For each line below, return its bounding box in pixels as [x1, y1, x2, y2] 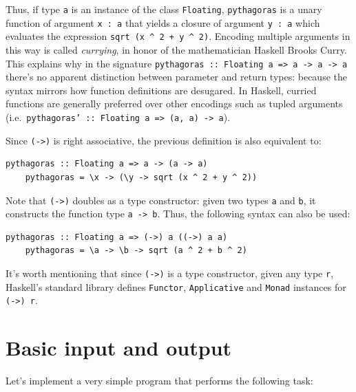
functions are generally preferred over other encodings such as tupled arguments [6, 96, 343, 111]
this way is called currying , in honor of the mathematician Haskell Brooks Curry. [6, 42, 347, 56]
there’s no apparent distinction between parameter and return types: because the [6, 69, 347, 84]
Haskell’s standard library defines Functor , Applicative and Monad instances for [6, 279, 346, 294]
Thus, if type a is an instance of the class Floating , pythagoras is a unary [6, 2, 322, 16]
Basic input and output [6, 334, 232, 362]
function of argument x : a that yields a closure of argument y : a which [6, 15, 320, 30]
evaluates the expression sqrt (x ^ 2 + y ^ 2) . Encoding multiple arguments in [6, 29, 350, 43]
